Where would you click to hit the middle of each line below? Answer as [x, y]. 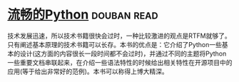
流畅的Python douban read [83, 15]
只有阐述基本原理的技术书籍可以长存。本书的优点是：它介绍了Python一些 [115, 44]
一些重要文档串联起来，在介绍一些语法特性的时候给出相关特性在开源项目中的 [120, 62]
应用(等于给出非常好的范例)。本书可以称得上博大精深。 [88, 71]
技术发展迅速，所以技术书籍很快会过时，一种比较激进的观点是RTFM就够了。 [119, 36]
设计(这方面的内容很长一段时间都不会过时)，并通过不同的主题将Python [123, 53]
